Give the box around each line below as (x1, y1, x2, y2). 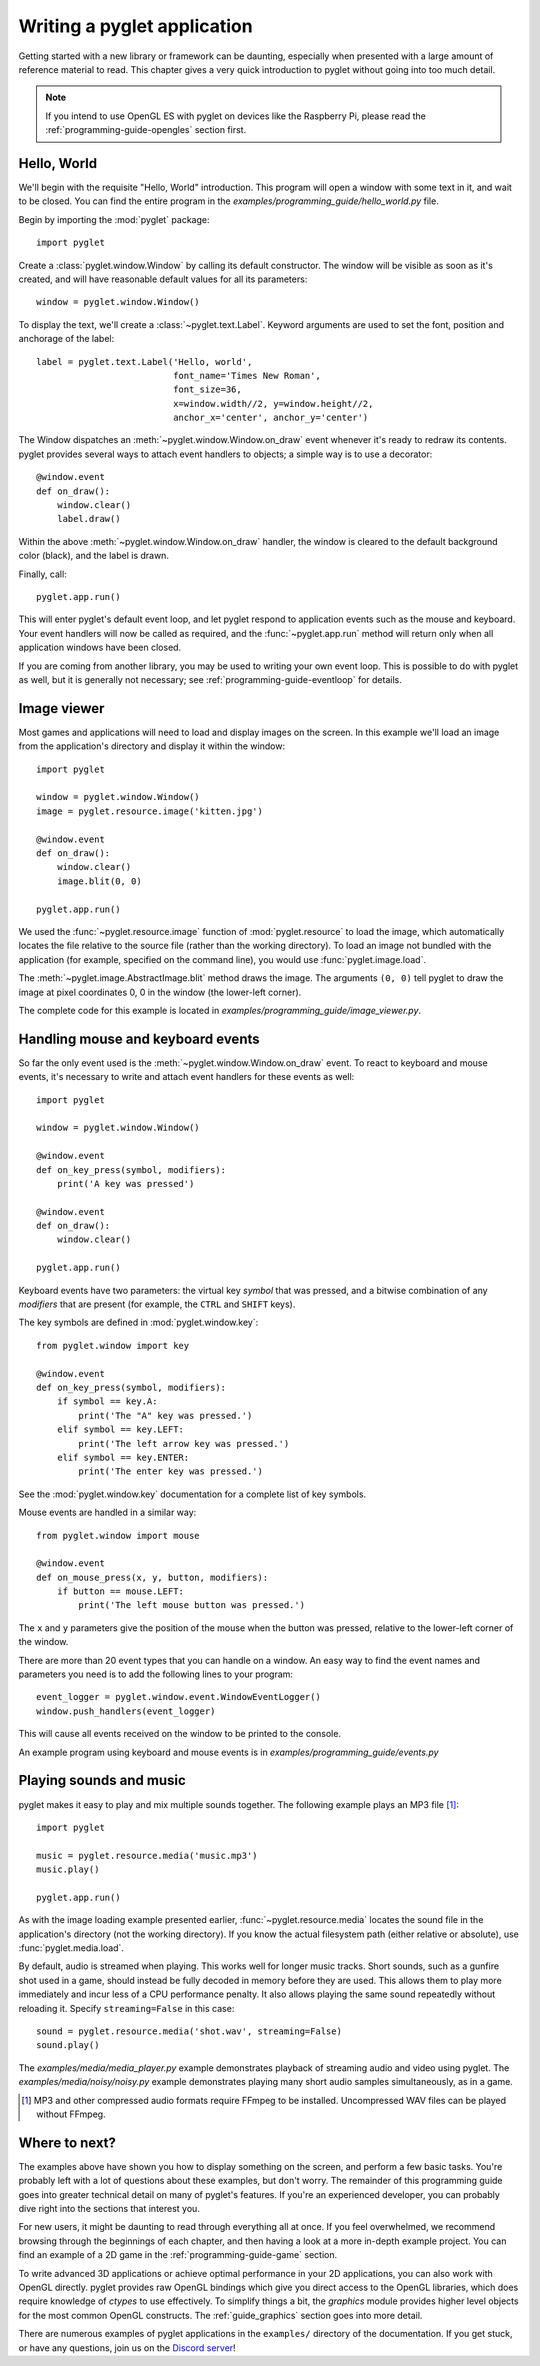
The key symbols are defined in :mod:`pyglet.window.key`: (18, 1316, 259, 1329)
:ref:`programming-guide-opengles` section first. (45, 124, 247, 136)
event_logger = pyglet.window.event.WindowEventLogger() (36, 1691, 322, 1703)
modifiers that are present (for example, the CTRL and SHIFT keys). (18, 1298, 296, 1310)
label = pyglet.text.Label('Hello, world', (36, 356, 253, 367)
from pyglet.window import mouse (36, 1530, 200, 1541)
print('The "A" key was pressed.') (78, 1410, 253, 1421)
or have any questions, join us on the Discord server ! (18, 2341, 236, 2354)
